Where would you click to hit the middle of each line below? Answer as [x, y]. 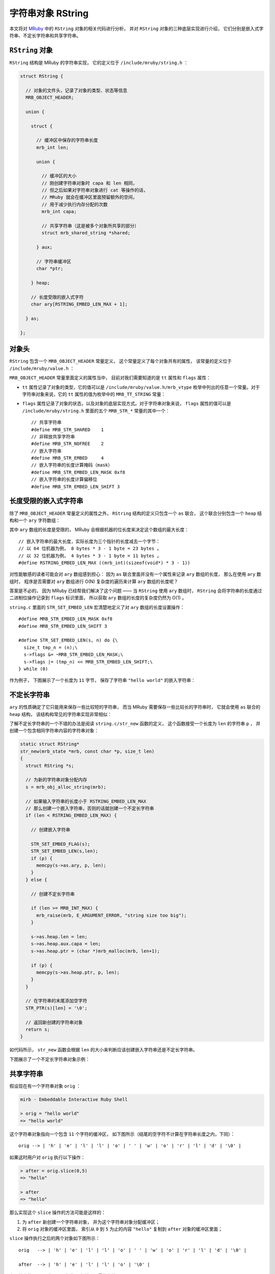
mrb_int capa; [59, 212]
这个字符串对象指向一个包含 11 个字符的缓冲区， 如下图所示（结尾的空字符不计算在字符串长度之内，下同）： [122, 1134]
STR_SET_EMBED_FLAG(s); [60, 844]
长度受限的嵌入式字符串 [46, 501]
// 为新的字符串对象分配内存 [57, 780]
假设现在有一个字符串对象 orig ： [45, 1086]
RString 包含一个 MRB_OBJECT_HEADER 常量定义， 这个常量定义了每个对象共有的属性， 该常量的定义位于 [120, 361]
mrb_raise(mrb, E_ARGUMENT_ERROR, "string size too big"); [112, 915]
